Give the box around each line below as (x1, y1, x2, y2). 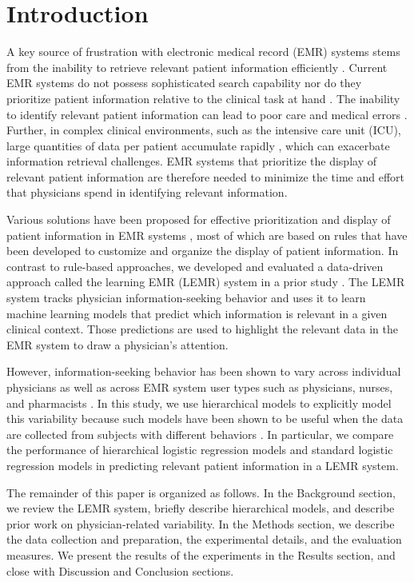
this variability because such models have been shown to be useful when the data (6, 410, 404, 427)
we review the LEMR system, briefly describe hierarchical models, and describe (6, 500, 395, 516)
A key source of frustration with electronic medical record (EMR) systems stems (6, 43, 400, 60)
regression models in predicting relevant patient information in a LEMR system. (6, 456, 399, 473)
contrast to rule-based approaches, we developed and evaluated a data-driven (6, 257, 384, 274)
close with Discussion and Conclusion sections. (6, 562, 234, 579)
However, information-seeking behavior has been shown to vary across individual (6, 363, 401, 380)
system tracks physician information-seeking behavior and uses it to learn (6, 289, 366, 306)
